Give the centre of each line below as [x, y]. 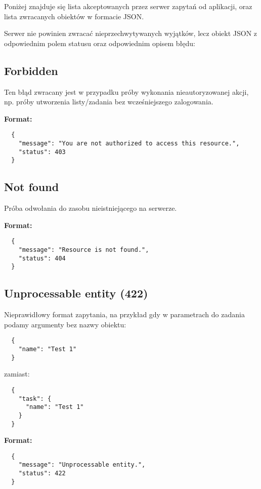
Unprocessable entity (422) [76, 293]
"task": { [35, 399]
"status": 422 [42, 474]
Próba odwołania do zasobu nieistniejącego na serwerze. [91, 208]
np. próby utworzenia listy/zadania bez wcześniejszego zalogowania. [109, 102]
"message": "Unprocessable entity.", [82, 465]
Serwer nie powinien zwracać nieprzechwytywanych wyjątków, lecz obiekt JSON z [131, 33]
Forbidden [31, 70]
